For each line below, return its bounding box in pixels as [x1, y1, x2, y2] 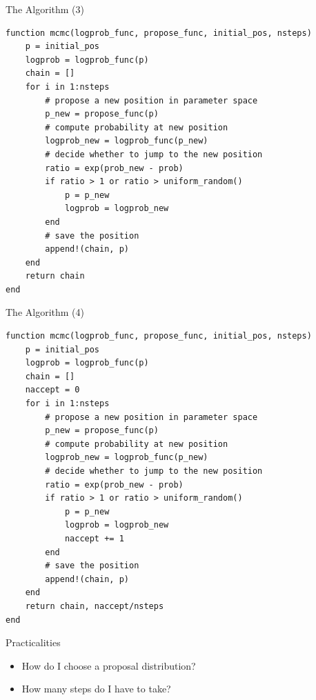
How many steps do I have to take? [21, 681, 171, 696]
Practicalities [6, 635, 61, 650]
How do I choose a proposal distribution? [21, 658, 196, 672]
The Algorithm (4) [6, 305, 84, 319]
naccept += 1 [64, 533, 124, 543]
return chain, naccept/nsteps [25, 601, 164, 611]
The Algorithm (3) [6, 2, 84, 16]
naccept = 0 [25, 385, 80, 395]
